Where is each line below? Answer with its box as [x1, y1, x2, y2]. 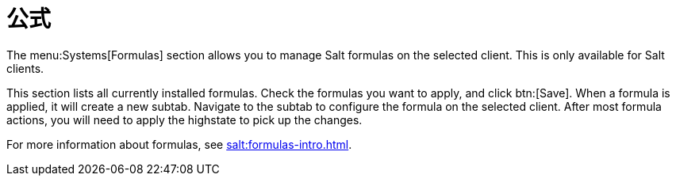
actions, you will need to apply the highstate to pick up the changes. [6, 112, 363, 127]
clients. [6, 61, 44, 75]
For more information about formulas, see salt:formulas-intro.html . [6, 137, 352, 151]
